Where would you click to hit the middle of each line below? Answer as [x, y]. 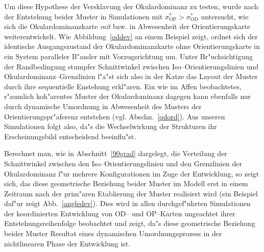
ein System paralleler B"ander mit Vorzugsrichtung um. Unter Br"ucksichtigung [128, 56]
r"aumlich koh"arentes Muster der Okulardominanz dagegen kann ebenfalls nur [128, 96]
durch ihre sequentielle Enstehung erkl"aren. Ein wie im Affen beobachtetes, [123, 86]
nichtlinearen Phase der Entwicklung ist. [67, 243]
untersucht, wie [225, 16]
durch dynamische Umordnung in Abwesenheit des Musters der [103, 106]
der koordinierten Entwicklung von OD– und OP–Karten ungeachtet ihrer [120, 213]
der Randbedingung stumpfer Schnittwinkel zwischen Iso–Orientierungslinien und [131, 66]
